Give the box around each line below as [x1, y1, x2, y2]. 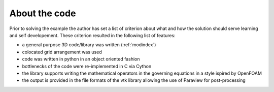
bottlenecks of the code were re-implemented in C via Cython [22, 63, 152, 69]
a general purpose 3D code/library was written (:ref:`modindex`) [22, 42, 156, 48]
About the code [9, 8, 76, 19]
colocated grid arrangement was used [22, 49, 102, 55]
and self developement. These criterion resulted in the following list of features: [9, 32, 176, 38]
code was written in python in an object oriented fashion [22, 56, 140, 62]
